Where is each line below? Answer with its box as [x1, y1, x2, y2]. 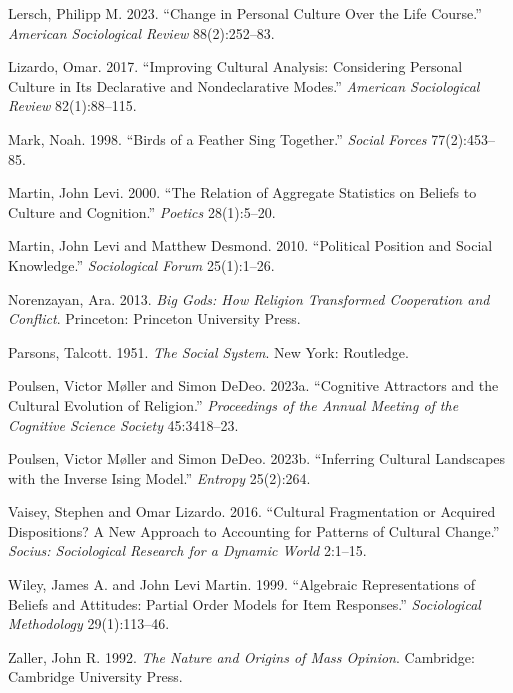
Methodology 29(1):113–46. [8, 613, 170, 634]
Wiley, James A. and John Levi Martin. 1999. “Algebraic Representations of [8, 574, 476, 595]
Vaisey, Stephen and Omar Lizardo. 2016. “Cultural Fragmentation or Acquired [8, 501, 496, 522]
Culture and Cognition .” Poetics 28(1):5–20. [8, 201, 276, 222]
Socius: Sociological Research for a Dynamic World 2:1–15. [8, 540, 367, 561]
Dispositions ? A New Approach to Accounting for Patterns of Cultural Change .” [8, 520, 500, 541]
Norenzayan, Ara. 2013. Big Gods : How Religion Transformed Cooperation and [8, 288, 490, 309]
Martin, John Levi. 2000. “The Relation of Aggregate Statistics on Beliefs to [8, 182, 477, 203]
